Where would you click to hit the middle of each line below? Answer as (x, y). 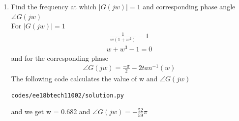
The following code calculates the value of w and (84, 79)
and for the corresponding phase (60, 58)
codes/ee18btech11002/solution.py (67, 95)
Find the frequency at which (54, 6)
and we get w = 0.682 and (51, 111)
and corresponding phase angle (189, 6)
